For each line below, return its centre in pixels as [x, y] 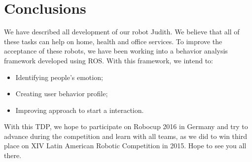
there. [13, 155]
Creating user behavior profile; [62, 94]
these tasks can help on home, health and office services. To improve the [113, 41]
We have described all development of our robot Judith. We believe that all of [122, 32]
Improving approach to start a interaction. [80, 110]
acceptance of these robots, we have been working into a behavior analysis [116, 51]
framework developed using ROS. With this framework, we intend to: [109, 60]
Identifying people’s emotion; [59, 77]
